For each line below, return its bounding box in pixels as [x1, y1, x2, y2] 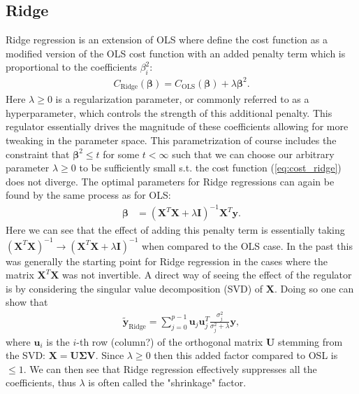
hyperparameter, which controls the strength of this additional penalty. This [6, 105, 332, 120]
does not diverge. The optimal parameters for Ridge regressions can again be [6, 174, 335, 188]
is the [46, 334, 70, 349]
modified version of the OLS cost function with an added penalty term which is [6, 45, 346, 60]
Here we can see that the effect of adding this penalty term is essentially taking [6, 223, 345, 237]
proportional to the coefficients [6, 59, 137, 74]
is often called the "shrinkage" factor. [88, 375, 247, 390]
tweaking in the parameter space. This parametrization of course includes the [6, 132, 337, 147]
